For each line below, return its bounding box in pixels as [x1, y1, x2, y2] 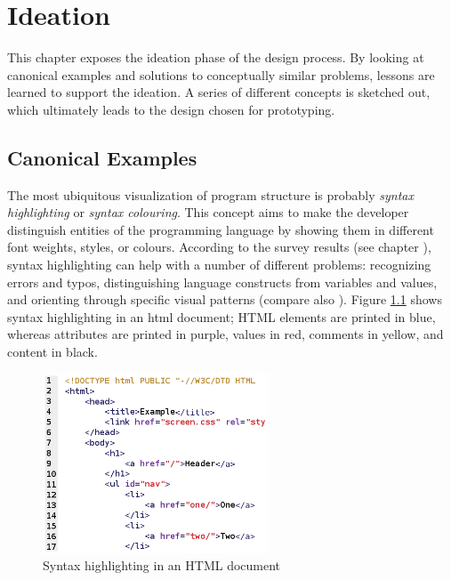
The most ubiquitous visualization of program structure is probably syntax [7, 185, 414, 204]
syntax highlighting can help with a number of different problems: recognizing [7, 255, 431, 274]
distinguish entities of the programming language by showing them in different [7, 220, 434, 238]
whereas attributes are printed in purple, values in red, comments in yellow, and [7, 325, 444, 343]
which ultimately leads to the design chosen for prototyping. [7, 100, 335, 118]
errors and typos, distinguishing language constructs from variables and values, [7, 272, 438, 291]
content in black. [7, 342, 98, 361]
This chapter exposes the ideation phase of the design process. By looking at [7, 48, 424, 67]
